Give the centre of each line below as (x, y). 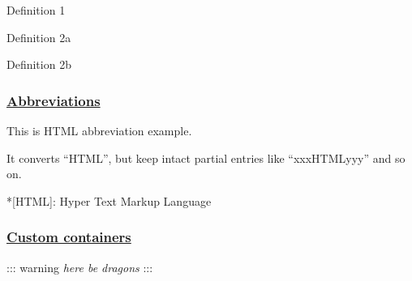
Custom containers (69, 237)
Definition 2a (39, 37)
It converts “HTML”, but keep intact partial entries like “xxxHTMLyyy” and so (206, 158)
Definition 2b (39, 64)
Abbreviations (54, 100)
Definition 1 (36, 10)
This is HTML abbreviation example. (99, 130)
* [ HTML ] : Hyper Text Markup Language (109, 200)
